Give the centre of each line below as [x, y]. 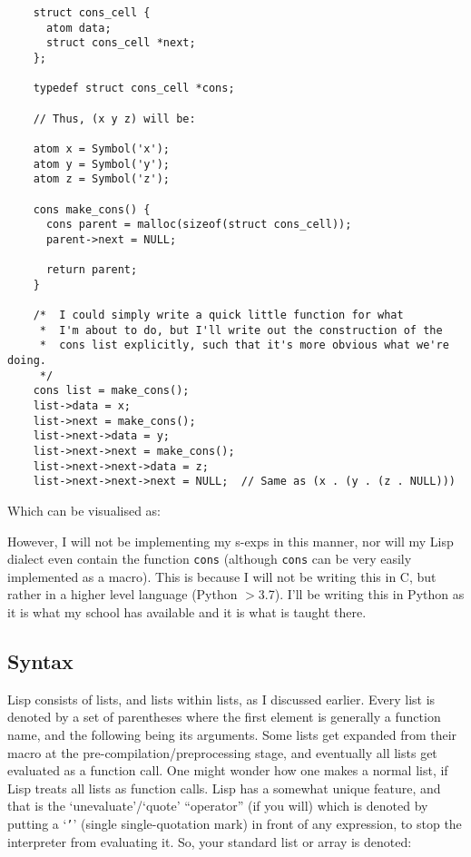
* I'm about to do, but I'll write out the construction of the [241, 330]
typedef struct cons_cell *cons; [134, 89]
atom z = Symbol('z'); [101, 179]
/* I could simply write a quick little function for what [218, 315]
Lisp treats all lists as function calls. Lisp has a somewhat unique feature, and [224, 788]
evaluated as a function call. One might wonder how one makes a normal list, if [228, 770]
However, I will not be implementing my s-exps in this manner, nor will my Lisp [231, 541]
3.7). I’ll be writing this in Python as [361, 594]
